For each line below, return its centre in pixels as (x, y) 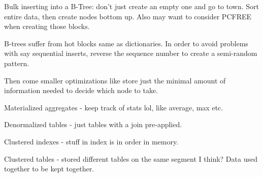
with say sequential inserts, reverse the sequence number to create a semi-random (131, 53)
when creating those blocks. (47, 26)
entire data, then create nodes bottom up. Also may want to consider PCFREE (128, 16)
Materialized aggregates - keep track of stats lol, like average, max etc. (114, 107)
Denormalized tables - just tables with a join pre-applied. (93, 124)
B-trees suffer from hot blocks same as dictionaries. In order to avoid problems (126, 43)
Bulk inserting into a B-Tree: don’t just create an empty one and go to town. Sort (131, 6)
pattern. (17, 63)
